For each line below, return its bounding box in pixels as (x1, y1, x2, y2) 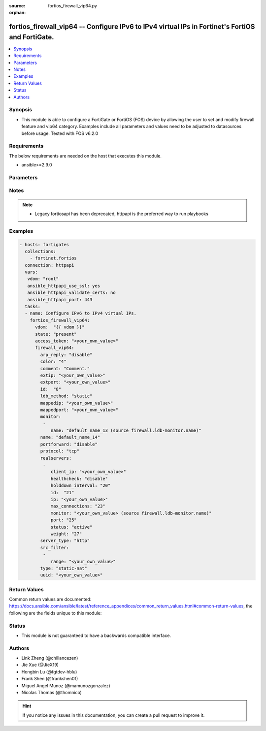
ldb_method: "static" (40, 393, 93, 399)
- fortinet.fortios (30, 255, 77, 261)
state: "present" (35, 331, 77, 337)
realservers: (40, 455, 72, 461)
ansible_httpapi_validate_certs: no (27, 290, 116, 295)
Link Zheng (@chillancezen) (21, 655, 78, 661)
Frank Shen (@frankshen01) (21, 676, 78, 682)
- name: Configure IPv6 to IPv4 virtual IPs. (25, 311, 136, 316)
